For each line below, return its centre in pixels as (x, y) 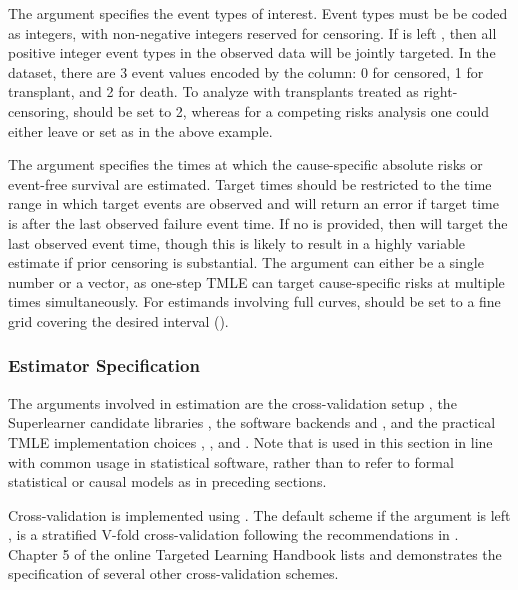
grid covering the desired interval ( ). (118, 320)
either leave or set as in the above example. (140, 130)
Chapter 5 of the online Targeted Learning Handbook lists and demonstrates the (255, 553)
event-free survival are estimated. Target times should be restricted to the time (250, 183)
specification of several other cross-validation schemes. (173, 573)
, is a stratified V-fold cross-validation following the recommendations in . (233, 534)
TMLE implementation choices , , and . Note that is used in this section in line (250, 441)
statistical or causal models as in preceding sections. (167, 481)
